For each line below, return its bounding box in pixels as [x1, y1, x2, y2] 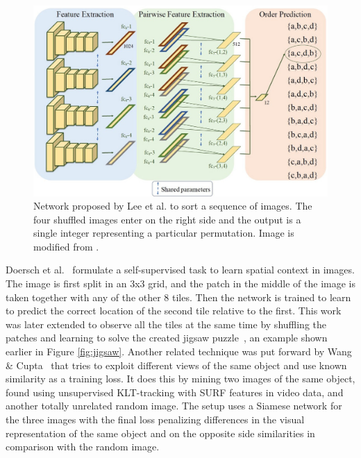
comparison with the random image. [6, 439, 160, 454]
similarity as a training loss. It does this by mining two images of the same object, [6, 371, 355, 386]
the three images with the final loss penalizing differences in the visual [6, 412, 305, 427]
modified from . [33, 239, 99, 253]
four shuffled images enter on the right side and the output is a [33, 212, 301, 226]
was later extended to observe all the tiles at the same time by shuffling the [6, 316, 326, 331]
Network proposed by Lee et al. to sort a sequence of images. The [33, 198, 312, 213]
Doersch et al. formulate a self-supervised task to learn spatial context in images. [6, 262, 355, 277]
